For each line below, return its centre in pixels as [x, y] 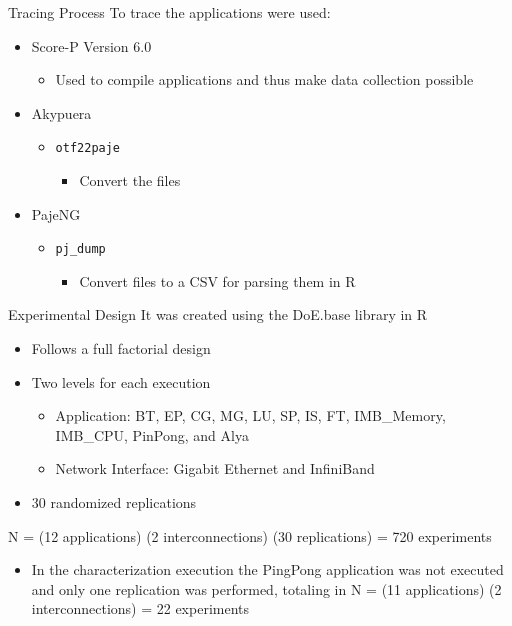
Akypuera [61, 112]
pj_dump [80, 249]
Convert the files [130, 180]
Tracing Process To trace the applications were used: [169, 12]
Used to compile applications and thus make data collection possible [264, 79]
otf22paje [88, 148]
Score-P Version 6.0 [91, 45]
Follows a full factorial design [121, 348]
